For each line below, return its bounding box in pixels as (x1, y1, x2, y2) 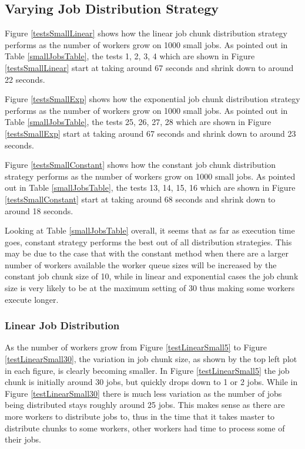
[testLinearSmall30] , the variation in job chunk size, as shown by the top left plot (5, 353, 297, 365)
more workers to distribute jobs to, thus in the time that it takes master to (5, 410, 275, 423)
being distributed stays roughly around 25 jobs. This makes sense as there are (5, 399, 285, 411)
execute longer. (5, 293, 59, 305)
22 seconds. (5, 73, 45, 85)
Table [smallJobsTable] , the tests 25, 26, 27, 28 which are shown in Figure (5, 116, 272, 128)
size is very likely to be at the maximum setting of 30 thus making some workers (5, 282, 295, 294)
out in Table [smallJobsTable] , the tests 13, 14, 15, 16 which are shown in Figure (5, 181, 296, 194)
